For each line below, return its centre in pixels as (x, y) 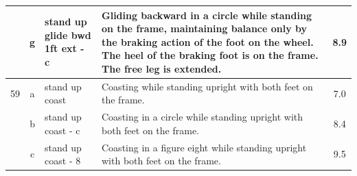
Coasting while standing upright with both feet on (207, 86)
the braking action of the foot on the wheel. (208, 41)
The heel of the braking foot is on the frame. (210, 55)
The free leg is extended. (162, 68)
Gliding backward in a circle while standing (207, 15)
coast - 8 (63, 161)
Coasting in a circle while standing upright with (203, 117)
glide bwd (68, 35)
